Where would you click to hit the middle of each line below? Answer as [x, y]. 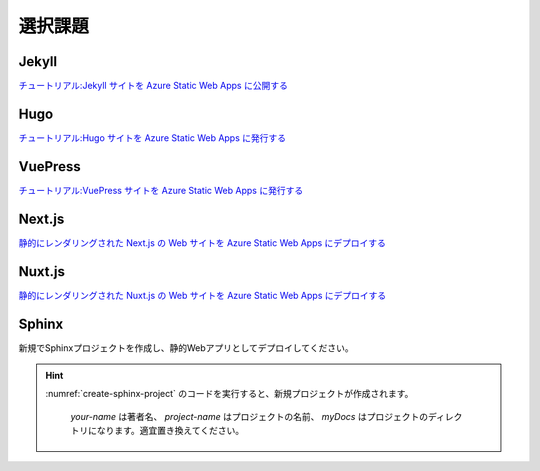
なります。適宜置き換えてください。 [170, 431]
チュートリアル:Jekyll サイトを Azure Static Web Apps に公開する [153, 86]
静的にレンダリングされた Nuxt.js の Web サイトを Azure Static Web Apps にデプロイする [202, 295]
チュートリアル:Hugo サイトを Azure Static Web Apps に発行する [152, 137]
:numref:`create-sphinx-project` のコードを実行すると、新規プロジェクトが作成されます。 [229, 394]
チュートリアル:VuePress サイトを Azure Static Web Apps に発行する [161, 190]
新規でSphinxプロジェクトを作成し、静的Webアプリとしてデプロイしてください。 [186, 347]
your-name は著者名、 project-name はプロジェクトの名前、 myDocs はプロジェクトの [249, 416]
